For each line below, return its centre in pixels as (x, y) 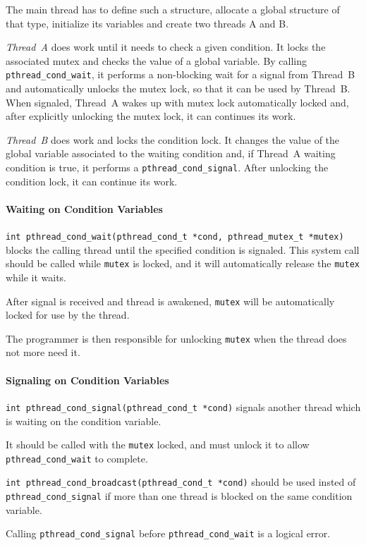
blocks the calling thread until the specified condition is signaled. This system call (183, 249)
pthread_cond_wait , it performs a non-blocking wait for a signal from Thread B (181, 74)
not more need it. (43, 352)
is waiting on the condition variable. (84, 421)
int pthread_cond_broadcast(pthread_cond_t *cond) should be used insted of (181, 482)
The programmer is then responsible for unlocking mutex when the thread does (176, 338)
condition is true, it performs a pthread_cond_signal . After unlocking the (167, 167)
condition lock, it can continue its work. (92, 181)
